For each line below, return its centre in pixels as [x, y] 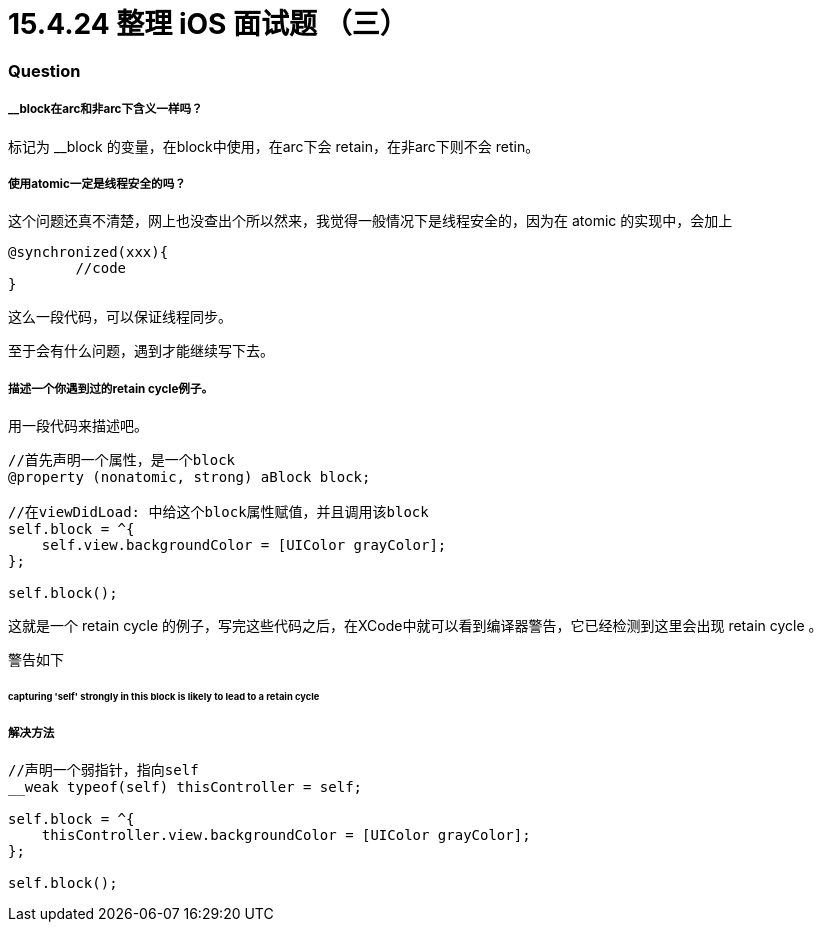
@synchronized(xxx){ [88, 252]
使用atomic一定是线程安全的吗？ [97, 183]
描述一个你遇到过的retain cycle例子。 [111, 388]
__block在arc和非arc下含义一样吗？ [105, 109]
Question [44, 70]
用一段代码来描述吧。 [78, 426]
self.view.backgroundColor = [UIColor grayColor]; [244, 545]
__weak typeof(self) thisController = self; [185, 787]
